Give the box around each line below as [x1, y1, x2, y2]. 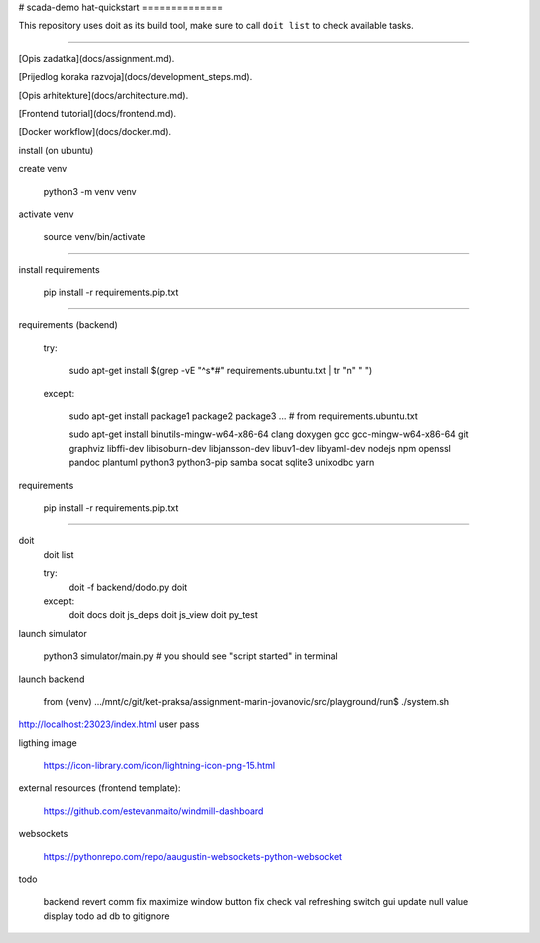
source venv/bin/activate [43, 231, 146, 243]
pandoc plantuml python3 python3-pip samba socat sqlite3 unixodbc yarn [68, 456, 375, 469]
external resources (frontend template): [18, 782, 181, 794]
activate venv [18, 208, 74, 220]
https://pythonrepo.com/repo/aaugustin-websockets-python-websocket [43, 850, 343, 862]
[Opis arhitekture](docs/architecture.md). [18, 89, 189, 101]
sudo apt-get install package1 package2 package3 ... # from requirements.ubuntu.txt [68, 410, 419, 422]
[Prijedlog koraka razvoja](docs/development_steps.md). [18, 71, 253, 83]
